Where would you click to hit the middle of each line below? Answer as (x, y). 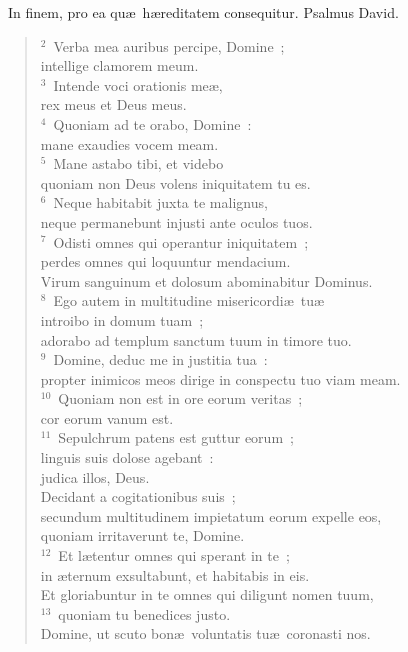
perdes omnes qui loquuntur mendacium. (165, 261)
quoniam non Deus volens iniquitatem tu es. (175, 182)
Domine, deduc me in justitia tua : (160, 359)
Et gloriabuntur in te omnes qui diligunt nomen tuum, (207, 594)
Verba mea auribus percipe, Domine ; (169, 45)
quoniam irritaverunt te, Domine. (142, 535)
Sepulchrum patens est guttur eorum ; (176, 437)
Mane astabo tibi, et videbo (138, 163)
